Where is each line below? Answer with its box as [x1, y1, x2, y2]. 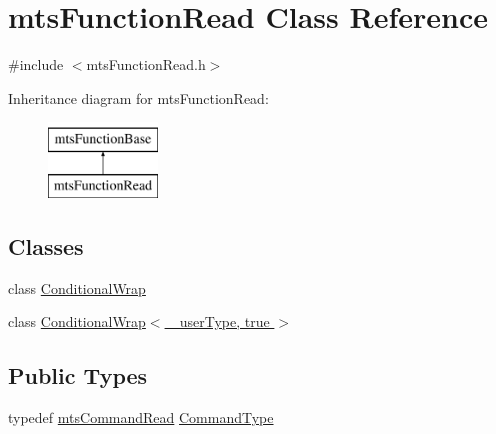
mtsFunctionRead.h [86, 54, 206, 75]
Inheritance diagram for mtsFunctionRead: [8, 87, 269, 108]
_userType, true [169, 311, 270, 332]
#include [8, 54, 64, 75]
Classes [8, 230, 84, 261]
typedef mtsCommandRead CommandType [8, 407, 274, 428]
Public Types [8, 360, 148, 391]
